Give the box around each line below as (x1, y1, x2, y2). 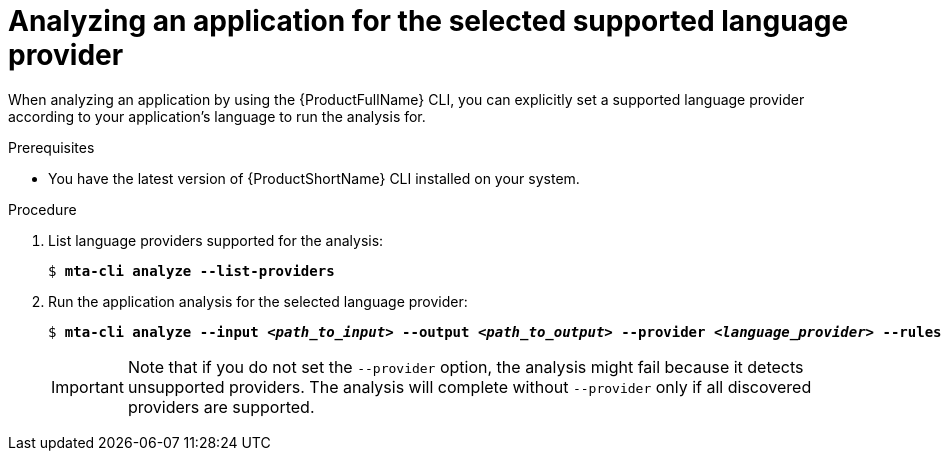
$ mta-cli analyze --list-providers (48, 262, 335, 279)
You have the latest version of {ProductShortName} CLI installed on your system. (48, 169, 580, 187)
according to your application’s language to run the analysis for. (8, 107, 426, 125)
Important (51, 376, 124, 397)
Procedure (8, 200, 77, 218)
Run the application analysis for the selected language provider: (48, 292, 468, 310)
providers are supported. (127, 396, 315, 417)
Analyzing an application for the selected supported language (8, 4, 849, 38)
